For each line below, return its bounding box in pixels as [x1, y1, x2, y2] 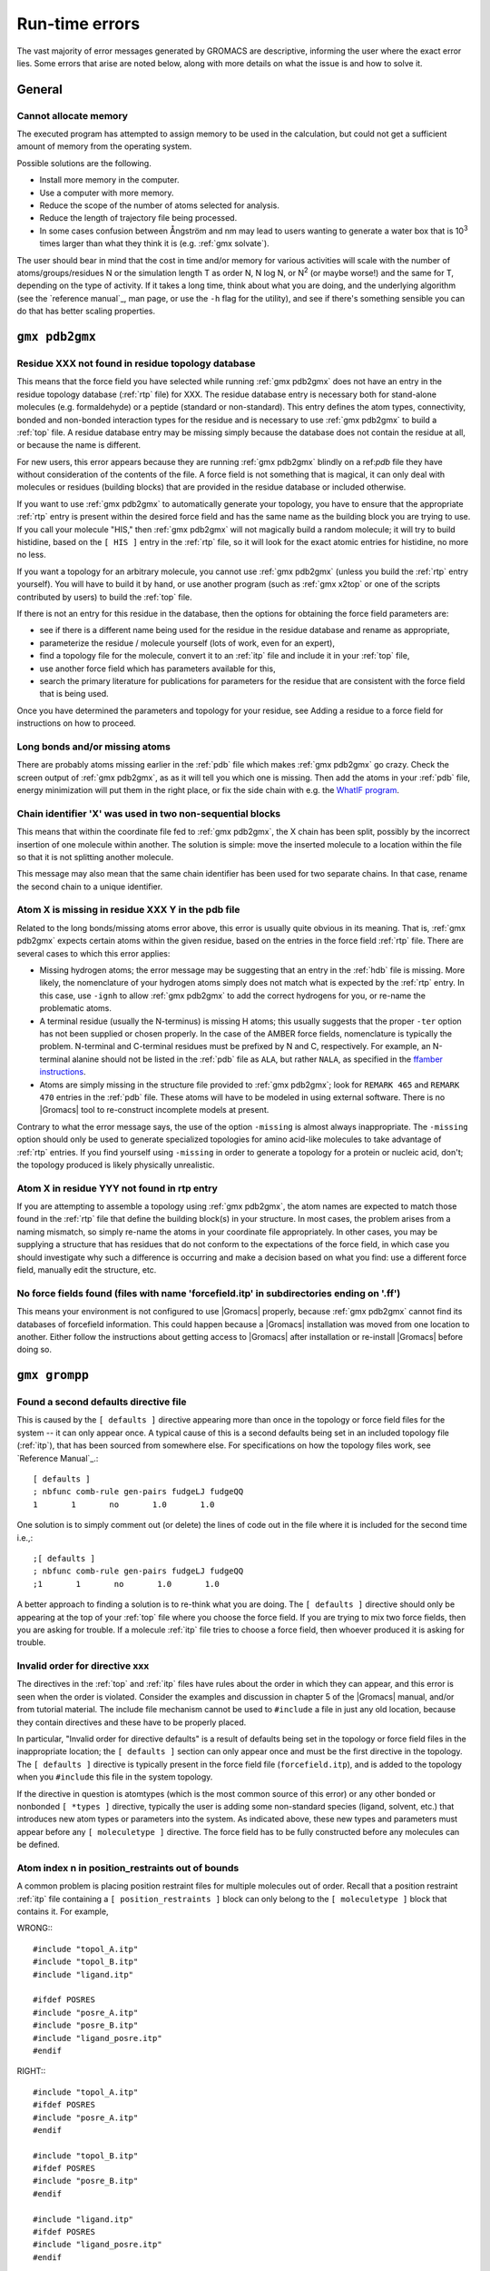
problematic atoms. [39, 1003, 113, 1014]
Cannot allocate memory [16, 109, 129, 122]
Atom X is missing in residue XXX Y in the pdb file [16, 904, 240, 917]
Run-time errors [16, 14, 141, 34]
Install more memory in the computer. [39, 174, 180, 185]
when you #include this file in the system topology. [16, 1771, 213, 1782]
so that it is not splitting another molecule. [16, 851, 174, 862]
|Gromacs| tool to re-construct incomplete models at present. [39, 1105, 269, 1116]
